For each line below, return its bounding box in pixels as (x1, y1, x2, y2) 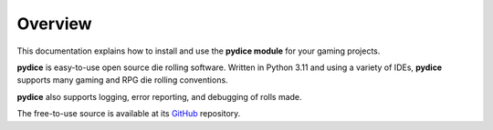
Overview (16, 14, 92, 34)
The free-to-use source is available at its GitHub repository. (16, 108, 241, 119)
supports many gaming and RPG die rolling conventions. (16, 75, 228, 85)
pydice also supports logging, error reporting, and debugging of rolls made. (16, 91, 302, 102)
